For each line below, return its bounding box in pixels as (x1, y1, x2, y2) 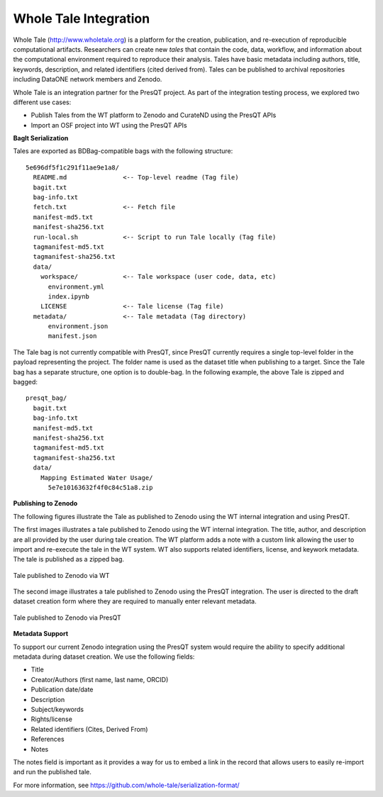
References (30, 735, 65, 744)
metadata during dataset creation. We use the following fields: (13, 652, 195, 661)
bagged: (13, 378, 38, 386)
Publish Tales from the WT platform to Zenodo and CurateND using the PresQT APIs (30, 111, 277, 120)
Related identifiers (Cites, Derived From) (30, 725, 148, 733)
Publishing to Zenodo (13, 499, 78, 508)
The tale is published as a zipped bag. (13, 555, 124, 564)
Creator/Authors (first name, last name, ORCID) (30, 675, 169, 684)
